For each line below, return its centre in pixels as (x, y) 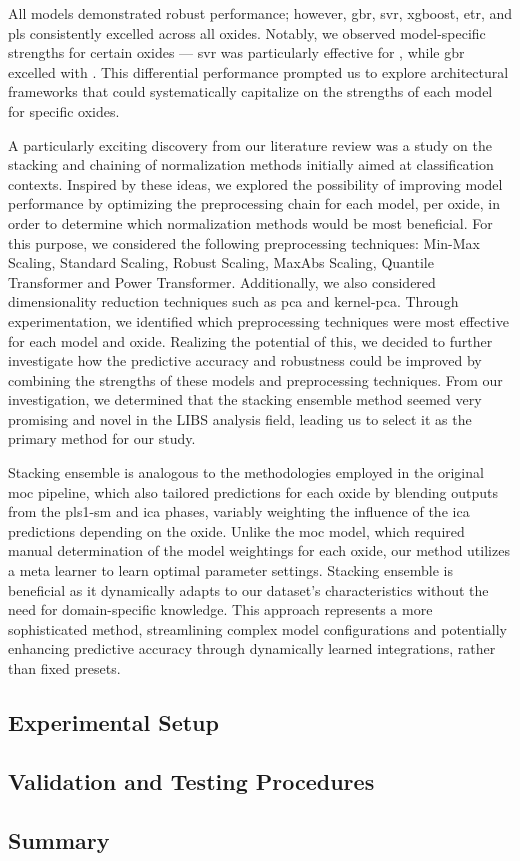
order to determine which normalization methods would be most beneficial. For (250, 222)
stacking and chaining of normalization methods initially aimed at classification (251, 164)
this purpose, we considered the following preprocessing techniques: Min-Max (244, 242)
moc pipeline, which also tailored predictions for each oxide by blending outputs (253, 491)
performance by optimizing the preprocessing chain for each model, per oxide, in (254, 203)
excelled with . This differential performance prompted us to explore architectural (258, 71)
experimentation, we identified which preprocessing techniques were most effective (258, 320)
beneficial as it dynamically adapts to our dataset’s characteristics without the (248, 589)
